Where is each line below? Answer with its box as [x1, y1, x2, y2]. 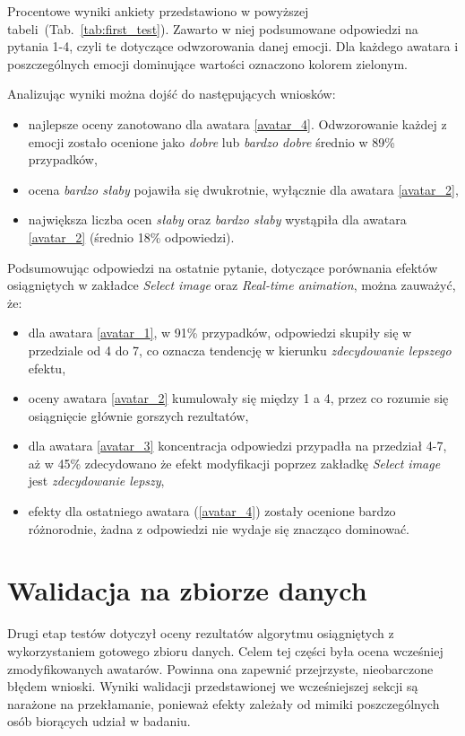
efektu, [28, 358, 66, 377]
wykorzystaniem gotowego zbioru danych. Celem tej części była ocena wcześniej [7, 641, 443, 660]
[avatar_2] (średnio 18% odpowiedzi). [28, 227, 235, 246]
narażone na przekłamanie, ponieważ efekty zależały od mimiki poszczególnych [7, 694, 440, 713]
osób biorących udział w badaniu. [7, 712, 191, 731]
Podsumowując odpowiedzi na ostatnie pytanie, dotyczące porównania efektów [7, 258, 438, 276]
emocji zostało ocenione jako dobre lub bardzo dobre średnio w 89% [28, 132, 395, 151]
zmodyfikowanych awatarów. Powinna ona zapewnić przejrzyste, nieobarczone [7, 659, 434, 678]
